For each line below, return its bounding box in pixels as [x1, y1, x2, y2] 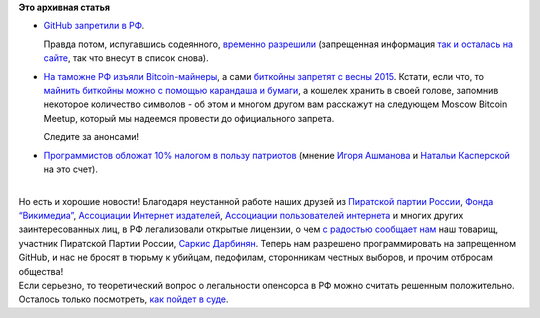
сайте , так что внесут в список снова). [43, 52, 209, 64]
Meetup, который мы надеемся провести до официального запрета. [43, 112, 335, 124]
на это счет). [43, 163, 99, 175]
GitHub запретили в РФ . [43, 20, 145, 32]
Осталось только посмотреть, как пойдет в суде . [18, 293, 229, 305]
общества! [18, 265, 64, 277]
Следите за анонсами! [43, 131, 140, 143]
